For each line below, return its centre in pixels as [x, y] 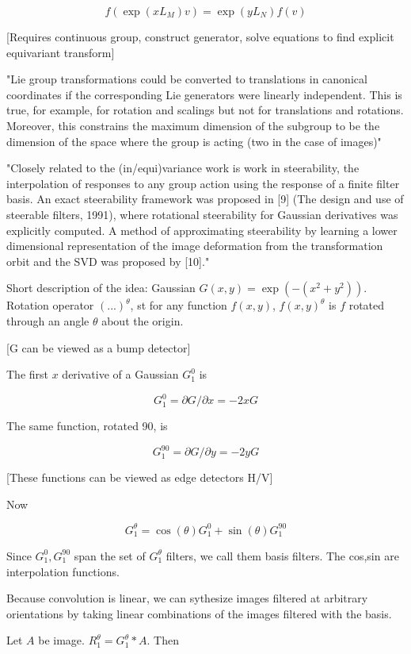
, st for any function [179, 305]
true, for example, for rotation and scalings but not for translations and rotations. [205, 110]
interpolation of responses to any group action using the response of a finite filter [203, 183]
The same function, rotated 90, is [87, 426]
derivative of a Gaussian [120, 374]
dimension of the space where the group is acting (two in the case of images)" [194, 141]
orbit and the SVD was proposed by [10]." [108, 261]
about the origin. [143, 320]
